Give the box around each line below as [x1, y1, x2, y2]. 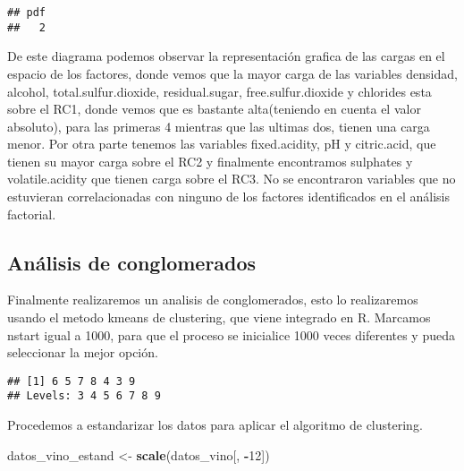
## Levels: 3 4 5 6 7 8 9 [7, 390, 161, 403]
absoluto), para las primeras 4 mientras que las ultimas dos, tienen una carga [7, 116, 430, 135]
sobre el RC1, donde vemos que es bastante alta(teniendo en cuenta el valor [7, 99, 421, 118]
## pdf [7, 6, 46, 19]
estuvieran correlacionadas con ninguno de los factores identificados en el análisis [7, 187, 450, 206]
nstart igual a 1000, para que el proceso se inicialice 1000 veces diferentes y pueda [7, 325, 455, 344]
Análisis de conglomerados [7, 248, 257, 276]
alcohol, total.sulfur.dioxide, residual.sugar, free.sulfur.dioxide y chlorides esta [7, 81, 432, 100]
